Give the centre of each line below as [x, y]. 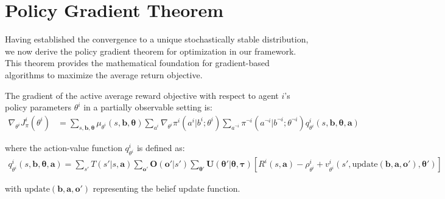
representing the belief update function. [166, 188]
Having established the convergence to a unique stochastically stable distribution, [157, 39]
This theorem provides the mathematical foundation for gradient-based [137, 63]
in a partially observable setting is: [148, 107]
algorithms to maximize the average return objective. [104, 74]
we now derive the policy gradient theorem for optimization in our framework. [151, 51]
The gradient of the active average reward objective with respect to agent [142, 95]
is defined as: [161, 147]
